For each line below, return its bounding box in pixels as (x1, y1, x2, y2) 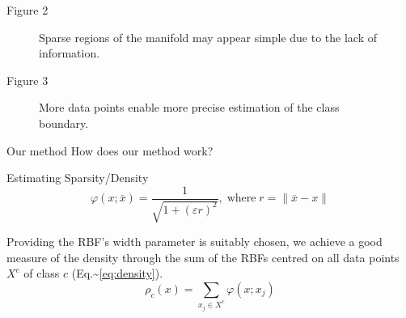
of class (23, 265, 60, 282)
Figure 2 (6, 2, 49, 18)
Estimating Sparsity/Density (6, 169, 149, 186)
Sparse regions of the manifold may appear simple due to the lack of (39, 28, 378, 45)
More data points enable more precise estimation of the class (39, 99, 340, 116)
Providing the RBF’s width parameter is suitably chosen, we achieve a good (6, 233, 383, 250)
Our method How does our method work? (6, 142, 214, 159)
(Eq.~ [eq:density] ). (71, 265, 163, 282)
